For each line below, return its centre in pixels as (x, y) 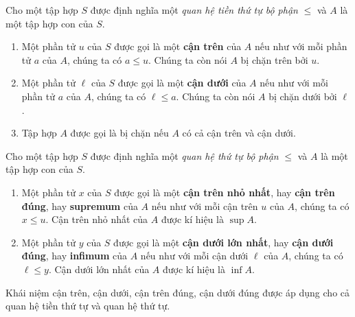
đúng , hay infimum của (75, 256)
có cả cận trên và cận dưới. (239, 133)
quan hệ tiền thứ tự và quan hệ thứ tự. (88, 306)
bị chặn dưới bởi (303, 96)
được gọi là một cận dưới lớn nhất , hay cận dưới (224, 242)
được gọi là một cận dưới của (182, 83)
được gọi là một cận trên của (178, 46)
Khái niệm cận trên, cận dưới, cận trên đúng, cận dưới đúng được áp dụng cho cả (178, 292)
